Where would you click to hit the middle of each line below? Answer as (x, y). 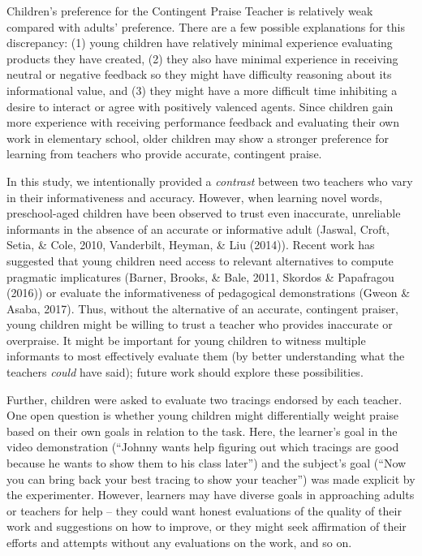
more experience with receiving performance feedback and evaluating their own (203, 122)
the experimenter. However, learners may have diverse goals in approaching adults (211, 495)
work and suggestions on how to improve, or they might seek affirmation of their (207, 526)
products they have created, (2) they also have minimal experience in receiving (202, 58)
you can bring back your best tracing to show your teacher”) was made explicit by (211, 478)
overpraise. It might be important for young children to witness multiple (186, 340)
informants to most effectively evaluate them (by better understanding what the (206, 356)
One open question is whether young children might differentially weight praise (203, 415)
